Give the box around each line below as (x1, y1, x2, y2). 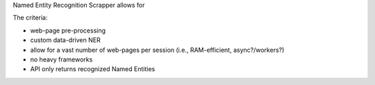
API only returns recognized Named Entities (30, 65, 156, 73)
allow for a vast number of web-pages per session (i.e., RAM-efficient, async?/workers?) (30, 46, 285, 54)
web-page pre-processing (30, 26, 106, 35)
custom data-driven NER (30, 36, 101, 44)
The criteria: (12, 14, 48, 22)
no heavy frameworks (30, 55, 93, 64)
